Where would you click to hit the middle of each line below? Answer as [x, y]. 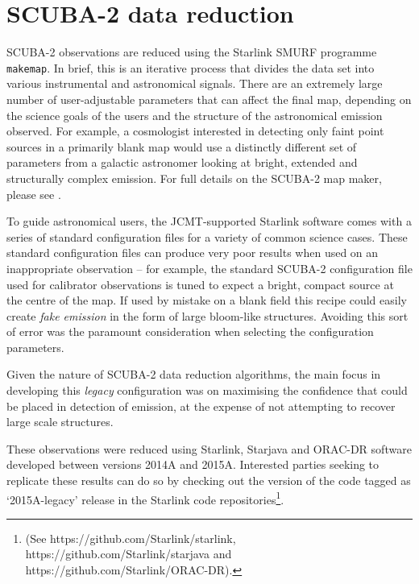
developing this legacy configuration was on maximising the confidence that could [207, 390]
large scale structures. [60, 422]
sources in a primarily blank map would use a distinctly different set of [182, 146]
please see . [34, 194]
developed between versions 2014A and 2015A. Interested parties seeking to [193, 464]
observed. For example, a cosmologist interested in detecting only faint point [195, 131]
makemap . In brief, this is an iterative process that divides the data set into [191, 67]
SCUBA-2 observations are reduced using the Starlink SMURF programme [192, 52]
